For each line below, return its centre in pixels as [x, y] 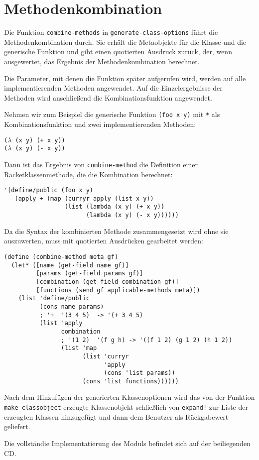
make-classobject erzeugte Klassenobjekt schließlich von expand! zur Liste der [126, 407]
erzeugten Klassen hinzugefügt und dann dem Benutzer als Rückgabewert [116, 416]
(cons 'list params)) [139, 373]
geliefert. [17, 426]
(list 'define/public [54, 298]
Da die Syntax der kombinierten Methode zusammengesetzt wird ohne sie [116, 231]
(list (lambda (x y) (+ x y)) [115, 207]
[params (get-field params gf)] [90, 274]
